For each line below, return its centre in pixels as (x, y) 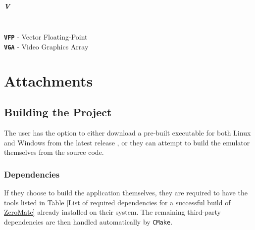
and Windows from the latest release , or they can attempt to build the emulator (127, 142)
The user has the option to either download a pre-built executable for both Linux (127, 133)
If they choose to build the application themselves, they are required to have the (126, 193)
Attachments (49, 80)
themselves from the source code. (54, 152)
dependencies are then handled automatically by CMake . (88, 221)
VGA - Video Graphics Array (46, 46)
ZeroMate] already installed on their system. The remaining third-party (112, 212)
